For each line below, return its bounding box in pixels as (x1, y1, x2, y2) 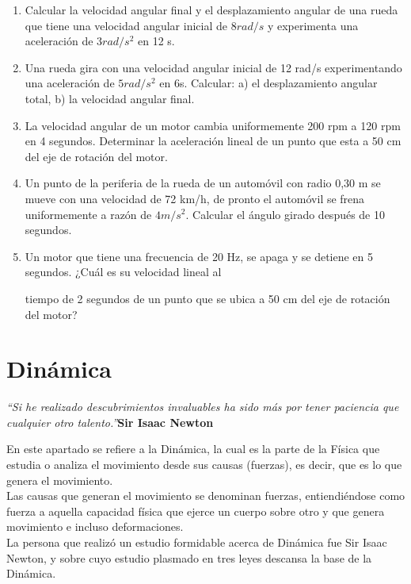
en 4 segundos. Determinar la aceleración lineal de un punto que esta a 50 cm (25, 133, 401, 149)
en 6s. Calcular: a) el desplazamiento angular (159, 75, 378, 91)
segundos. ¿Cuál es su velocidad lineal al (25, 263, 222, 280)
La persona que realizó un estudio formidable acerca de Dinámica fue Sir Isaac (6, 533, 387, 550)
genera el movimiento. (6, 471, 113, 488)
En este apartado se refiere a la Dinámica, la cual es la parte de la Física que (6, 440, 380, 457)
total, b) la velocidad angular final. (25, 90, 195, 106)
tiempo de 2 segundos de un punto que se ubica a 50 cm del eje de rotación (25, 290, 390, 306)
